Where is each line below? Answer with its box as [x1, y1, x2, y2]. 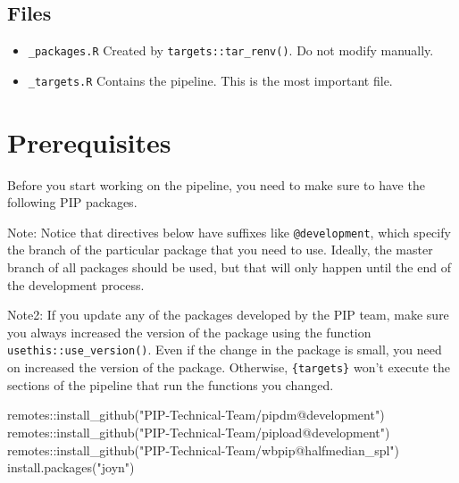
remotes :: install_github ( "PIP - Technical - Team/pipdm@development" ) [7, 405, 385, 424]
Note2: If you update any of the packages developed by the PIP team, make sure [7, 305, 449, 324]
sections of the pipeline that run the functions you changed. [7, 375, 334, 394]
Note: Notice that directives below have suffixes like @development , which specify [7, 222, 451, 241]
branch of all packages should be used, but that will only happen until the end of [7, 258, 451, 277]
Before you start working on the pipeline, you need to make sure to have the [7, 175, 425, 194]
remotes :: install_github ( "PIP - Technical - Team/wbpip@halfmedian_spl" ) [7, 440, 400, 459]
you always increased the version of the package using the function [7, 322, 371, 341]
